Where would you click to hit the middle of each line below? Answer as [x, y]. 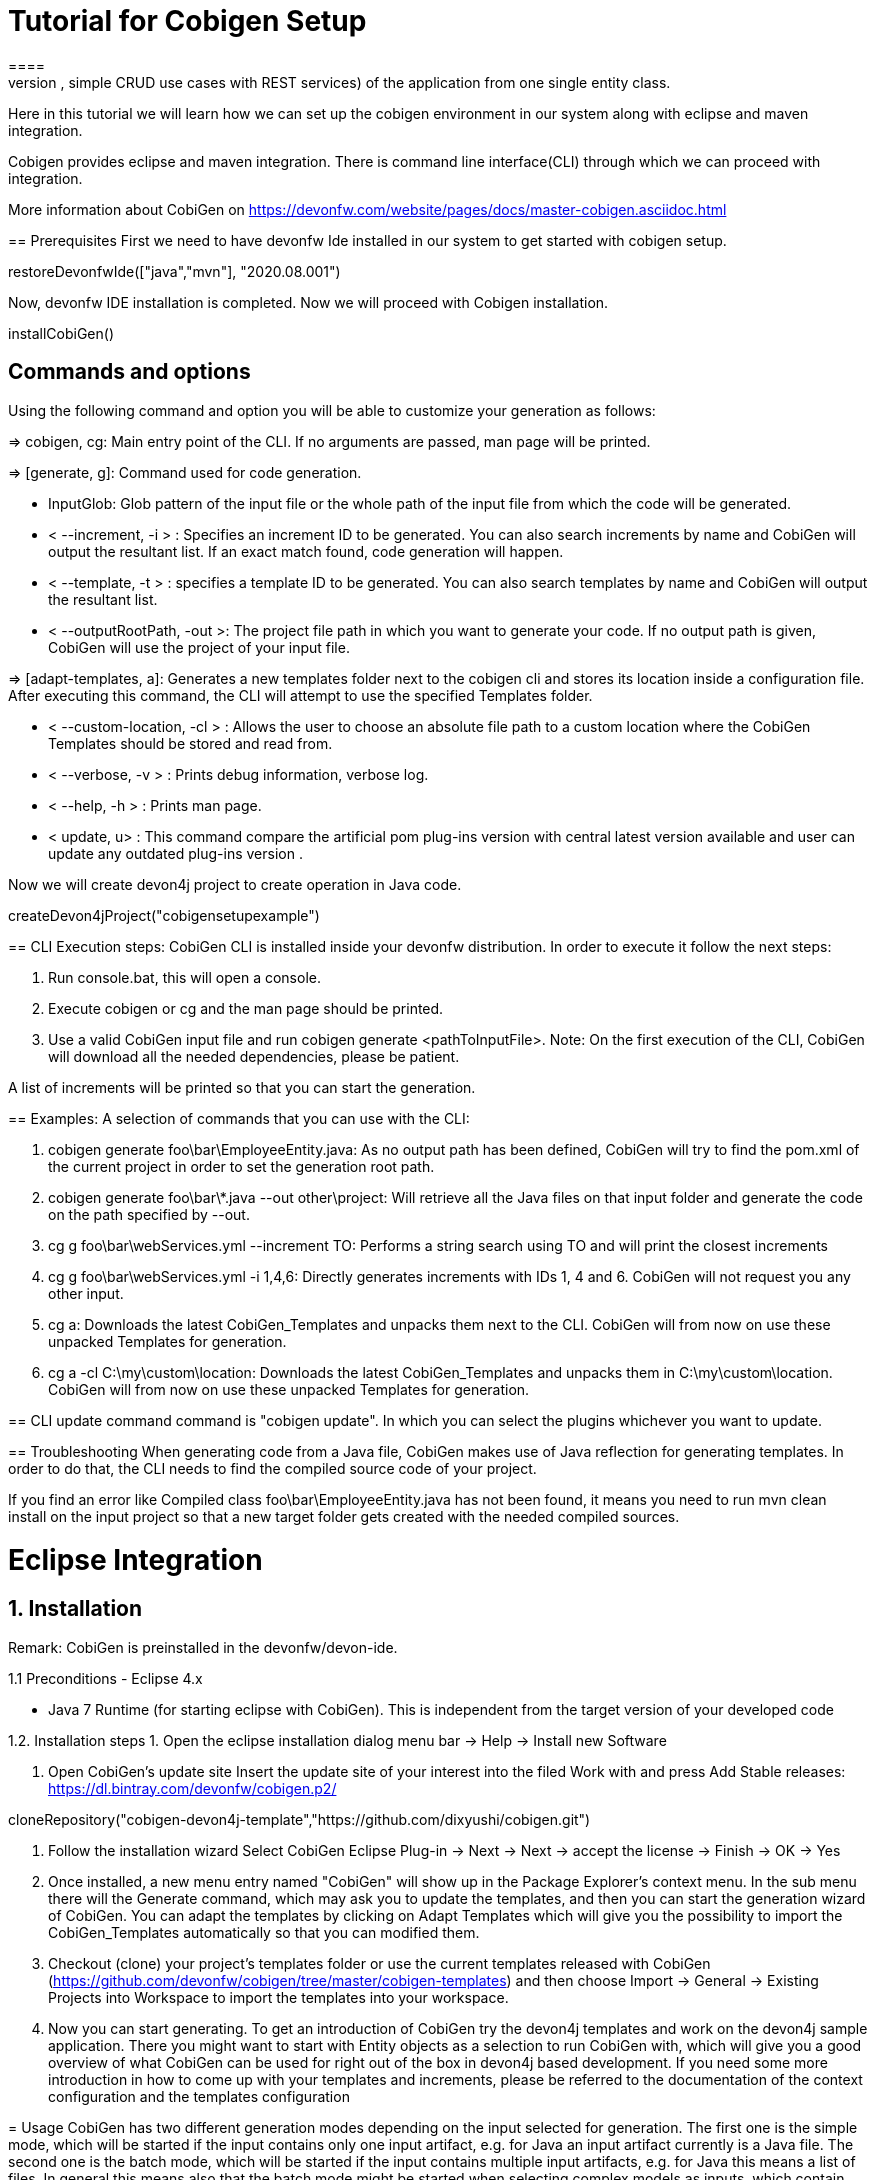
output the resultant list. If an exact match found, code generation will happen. [306, 551]
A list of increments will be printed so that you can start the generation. [242, 1087]
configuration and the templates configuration [199, 2096]
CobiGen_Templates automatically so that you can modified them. [264, 1932]
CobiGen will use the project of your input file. [199, 647]
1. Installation [75, 1609]
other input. [86, 1293]
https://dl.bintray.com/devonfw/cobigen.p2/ [192, 1788]
